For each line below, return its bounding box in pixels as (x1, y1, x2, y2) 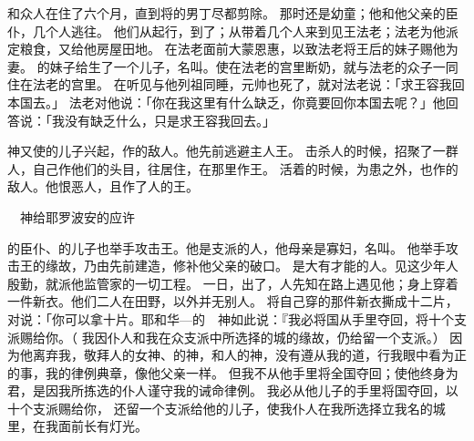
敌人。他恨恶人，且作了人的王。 (7, 177, 199, 196)
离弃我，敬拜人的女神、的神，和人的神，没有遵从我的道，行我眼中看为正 (32, 345, 467, 364)
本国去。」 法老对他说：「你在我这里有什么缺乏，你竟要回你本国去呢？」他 (7, 92, 446, 111)
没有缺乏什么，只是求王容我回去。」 (64, 110, 275, 129)
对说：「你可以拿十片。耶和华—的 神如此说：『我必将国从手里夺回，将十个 (7, 309, 454, 328)
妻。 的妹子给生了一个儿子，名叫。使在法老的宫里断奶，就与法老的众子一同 (7, 56, 459, 76)
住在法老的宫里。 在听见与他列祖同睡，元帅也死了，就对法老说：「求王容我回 (7, 75, 465, 94)
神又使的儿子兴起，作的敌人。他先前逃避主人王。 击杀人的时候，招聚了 (7, 141, 433, 160)
